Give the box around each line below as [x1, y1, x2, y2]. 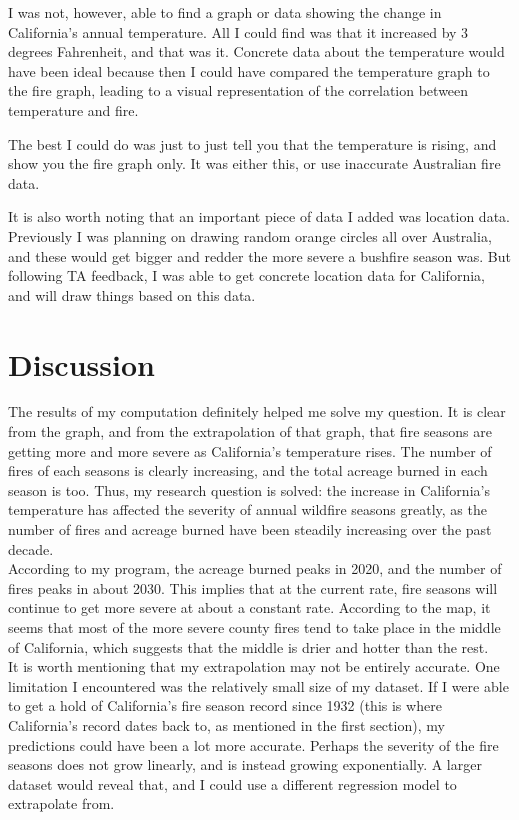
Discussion [8, 343, 155, 384]
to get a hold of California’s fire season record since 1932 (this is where [8, 695, 442, 716]
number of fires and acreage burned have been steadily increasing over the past [8, 519, 492, 539]
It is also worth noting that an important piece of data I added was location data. [8, 206, 510, 227]
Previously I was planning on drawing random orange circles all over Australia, [8, 225, 492, 246]
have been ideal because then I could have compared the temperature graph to [8, 60, 490, 81]
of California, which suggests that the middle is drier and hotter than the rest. [8, 636, 489, 657]
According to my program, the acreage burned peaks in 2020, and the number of [8, 558, 502, 579]
